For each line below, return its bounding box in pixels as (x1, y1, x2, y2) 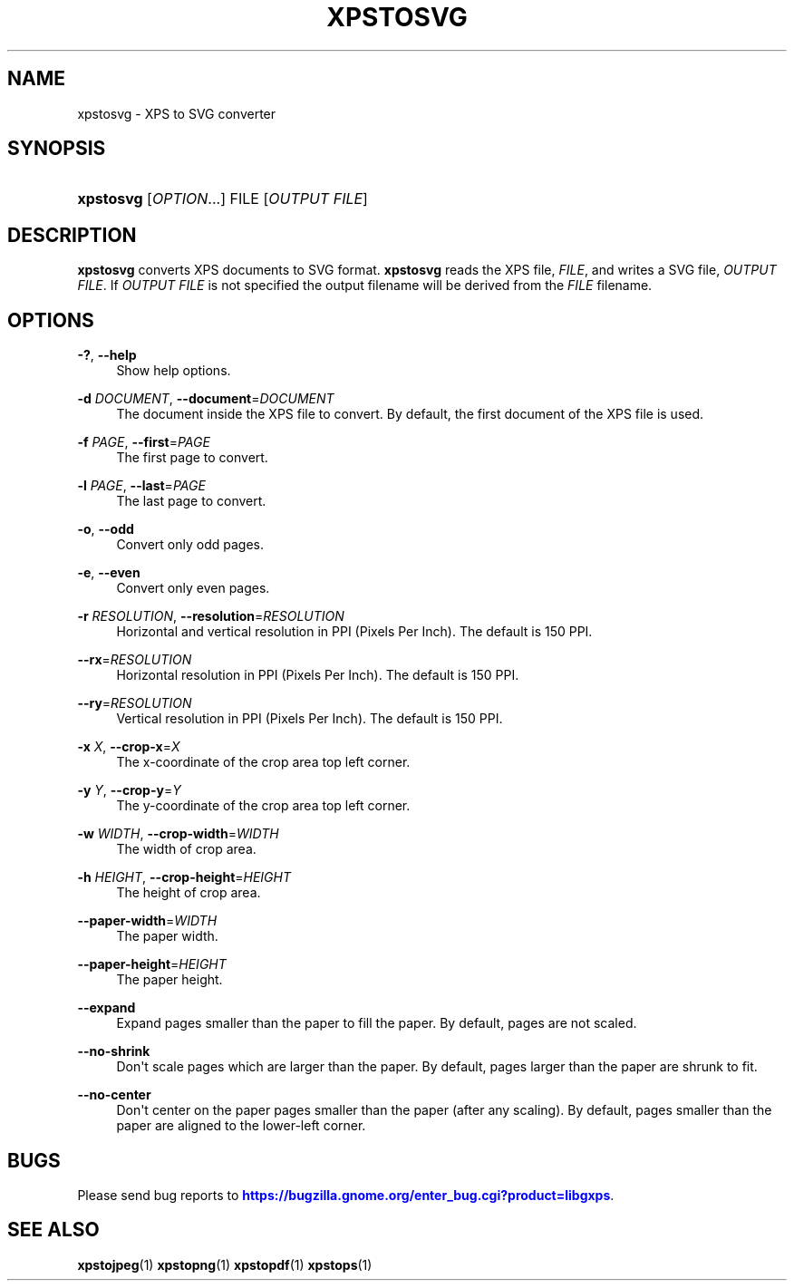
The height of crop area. (116, 885, 261, 901)
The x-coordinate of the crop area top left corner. (116, 754, 411, 770)
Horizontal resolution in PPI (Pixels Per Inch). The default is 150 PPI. (116, 667, 519, 683)
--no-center (77, 1087, 151, 1103)
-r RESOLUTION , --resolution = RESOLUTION (77, 608, 344, 625)
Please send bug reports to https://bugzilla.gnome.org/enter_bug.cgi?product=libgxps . (77, 1186, 615, 1203)
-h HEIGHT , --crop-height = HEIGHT (77, 869, 292, 886)
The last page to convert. (116, 493, 266, 509)
